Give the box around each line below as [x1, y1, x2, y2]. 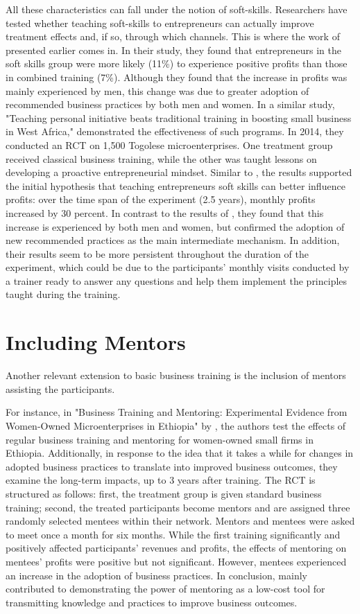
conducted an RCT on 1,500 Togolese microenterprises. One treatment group [6, 137, 333, 152]
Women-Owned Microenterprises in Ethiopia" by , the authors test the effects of [6, 418, 346, 432]
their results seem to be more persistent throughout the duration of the [6, 246, 309, 261]
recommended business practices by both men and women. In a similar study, [6, 97, 335, 112]
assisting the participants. [6, 381, 115, 396]
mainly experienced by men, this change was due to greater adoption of [6, 83, 309, 98]
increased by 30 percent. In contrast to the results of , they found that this [6, 205, 324, 220]
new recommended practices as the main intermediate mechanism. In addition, [6, 233, 340, 247]
